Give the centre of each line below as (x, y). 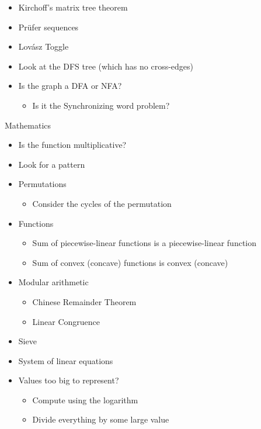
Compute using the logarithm (85, 399)
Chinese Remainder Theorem (84, 301)
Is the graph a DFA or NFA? (70, 86)
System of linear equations (66, 360)
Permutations (42, 184)
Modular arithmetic (53, 282)
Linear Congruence (66, 321)
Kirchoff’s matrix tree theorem (73, 7)
